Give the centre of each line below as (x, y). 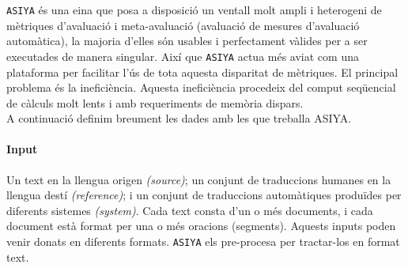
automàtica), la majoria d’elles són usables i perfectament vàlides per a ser (187, 41)
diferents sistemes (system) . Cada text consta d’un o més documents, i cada (190, 210)
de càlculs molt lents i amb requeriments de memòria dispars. (155, 102)
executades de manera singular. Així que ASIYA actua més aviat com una (183, 56)
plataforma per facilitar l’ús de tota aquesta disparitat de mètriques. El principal (202, 72)
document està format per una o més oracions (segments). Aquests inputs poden (201, 226)
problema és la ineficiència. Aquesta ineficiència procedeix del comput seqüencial (201, 87)
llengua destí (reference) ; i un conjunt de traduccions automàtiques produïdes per (204, 195)
